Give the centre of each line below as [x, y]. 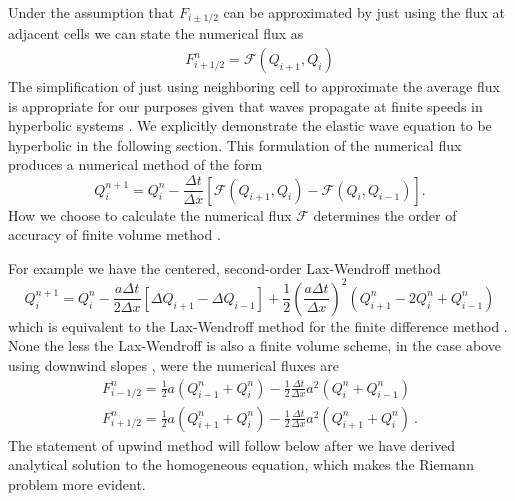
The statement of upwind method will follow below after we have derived [231, 444]
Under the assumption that [91, 12]
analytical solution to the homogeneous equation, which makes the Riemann [241, 464]
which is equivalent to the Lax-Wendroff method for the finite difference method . [258, 325]
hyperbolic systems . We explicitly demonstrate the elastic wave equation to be [250, 125]
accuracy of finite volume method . [114, 234]
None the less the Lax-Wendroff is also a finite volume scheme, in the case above [254, 345]
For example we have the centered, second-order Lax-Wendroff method [224, 267]
